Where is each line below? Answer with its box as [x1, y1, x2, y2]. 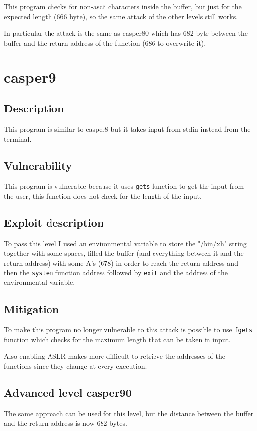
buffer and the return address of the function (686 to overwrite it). [4, 37, 206, 48]
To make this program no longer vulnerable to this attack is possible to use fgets [4, 324, 253, 335]
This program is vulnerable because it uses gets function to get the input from [4, 181, 244, 191]
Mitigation [4, 301, 59, 317]
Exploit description [4, 215, 104, 230]
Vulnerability [4, 158, 72, 173]
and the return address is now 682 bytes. [4, 418, 127, 428]
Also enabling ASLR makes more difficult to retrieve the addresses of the [4, 351, 225, 361]
